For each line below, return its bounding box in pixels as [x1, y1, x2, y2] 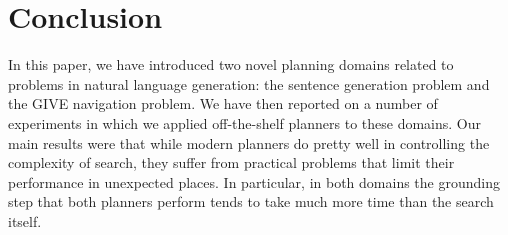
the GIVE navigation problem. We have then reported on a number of [8, 93, 438, 114]
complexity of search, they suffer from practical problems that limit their [8, 152, 455, 173]
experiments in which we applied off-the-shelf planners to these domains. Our [8, 112, 481, 133]
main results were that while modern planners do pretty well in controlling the [8, 132, 490, 153]
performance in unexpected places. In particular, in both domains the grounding [8, 171, 500, 192]
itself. [8, 210, 42, 231]
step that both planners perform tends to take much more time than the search [8, 191, 494, 212]
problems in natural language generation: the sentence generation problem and [8, 73, 490, 94]
